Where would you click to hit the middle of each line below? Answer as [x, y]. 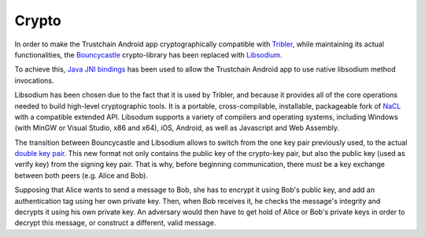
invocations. [34, 80]
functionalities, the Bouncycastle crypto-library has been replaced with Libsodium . [148, 54]
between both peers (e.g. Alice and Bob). [81, 175]
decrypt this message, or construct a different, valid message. [115, 223]
